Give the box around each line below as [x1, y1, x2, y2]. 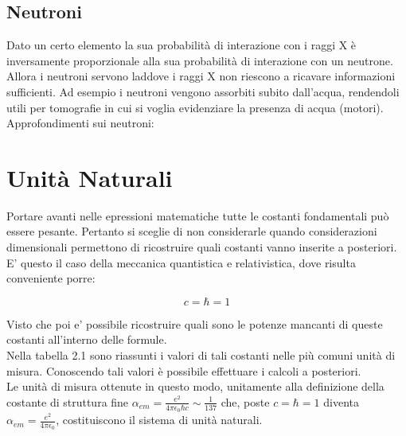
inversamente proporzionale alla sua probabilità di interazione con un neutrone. [6, 52, 393, 68]
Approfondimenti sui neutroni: [6, 115, 154, 131]
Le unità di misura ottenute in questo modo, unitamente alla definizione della [6, 378, 385, 395]
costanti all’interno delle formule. [6, 331, 167, 348]
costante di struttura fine [6, 393, 129, 410]
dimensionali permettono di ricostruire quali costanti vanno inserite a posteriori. [6, 239, 397, 255]
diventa [323, 393, 359, 410]
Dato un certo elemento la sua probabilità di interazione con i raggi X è [6, 37, 357, 53]
